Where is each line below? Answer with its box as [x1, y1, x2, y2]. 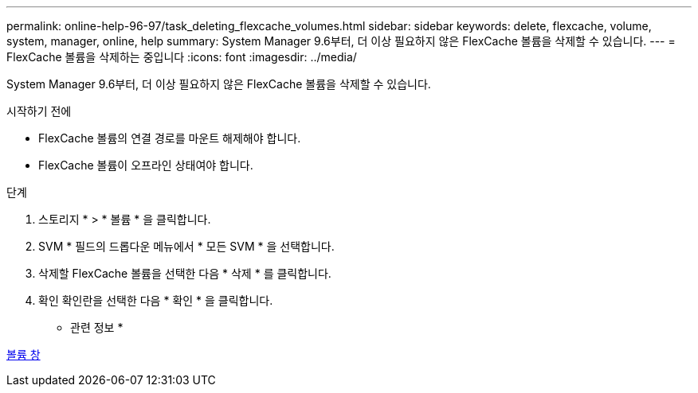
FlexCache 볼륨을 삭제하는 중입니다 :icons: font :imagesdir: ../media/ [6, 50, 357, 64]
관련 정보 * [70, 321, 124, 334]
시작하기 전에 [6, 104, 72, 118]
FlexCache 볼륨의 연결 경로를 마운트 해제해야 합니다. [38, 131, 301, 145]
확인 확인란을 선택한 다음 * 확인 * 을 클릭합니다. [38, 294, 273, 307]
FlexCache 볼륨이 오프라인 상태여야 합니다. [38, 158, 253, 172]
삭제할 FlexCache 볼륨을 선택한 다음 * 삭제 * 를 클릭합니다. [38, 267, 331, 280]
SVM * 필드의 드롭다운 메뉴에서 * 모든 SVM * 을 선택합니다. [38, 239, 335, 253]
